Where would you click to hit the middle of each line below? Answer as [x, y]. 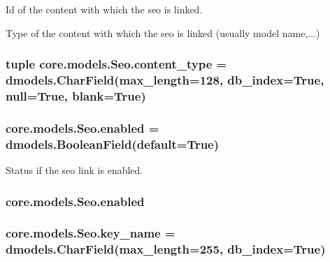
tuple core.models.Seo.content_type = [116, 64]
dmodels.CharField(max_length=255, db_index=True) [166, 249]
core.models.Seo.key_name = [91, 233]
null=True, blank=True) [76, 95]
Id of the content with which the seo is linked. [104, 9]
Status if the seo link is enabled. [74, 170]
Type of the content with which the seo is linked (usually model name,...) [163, 32]
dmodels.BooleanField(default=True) [113, 144]
